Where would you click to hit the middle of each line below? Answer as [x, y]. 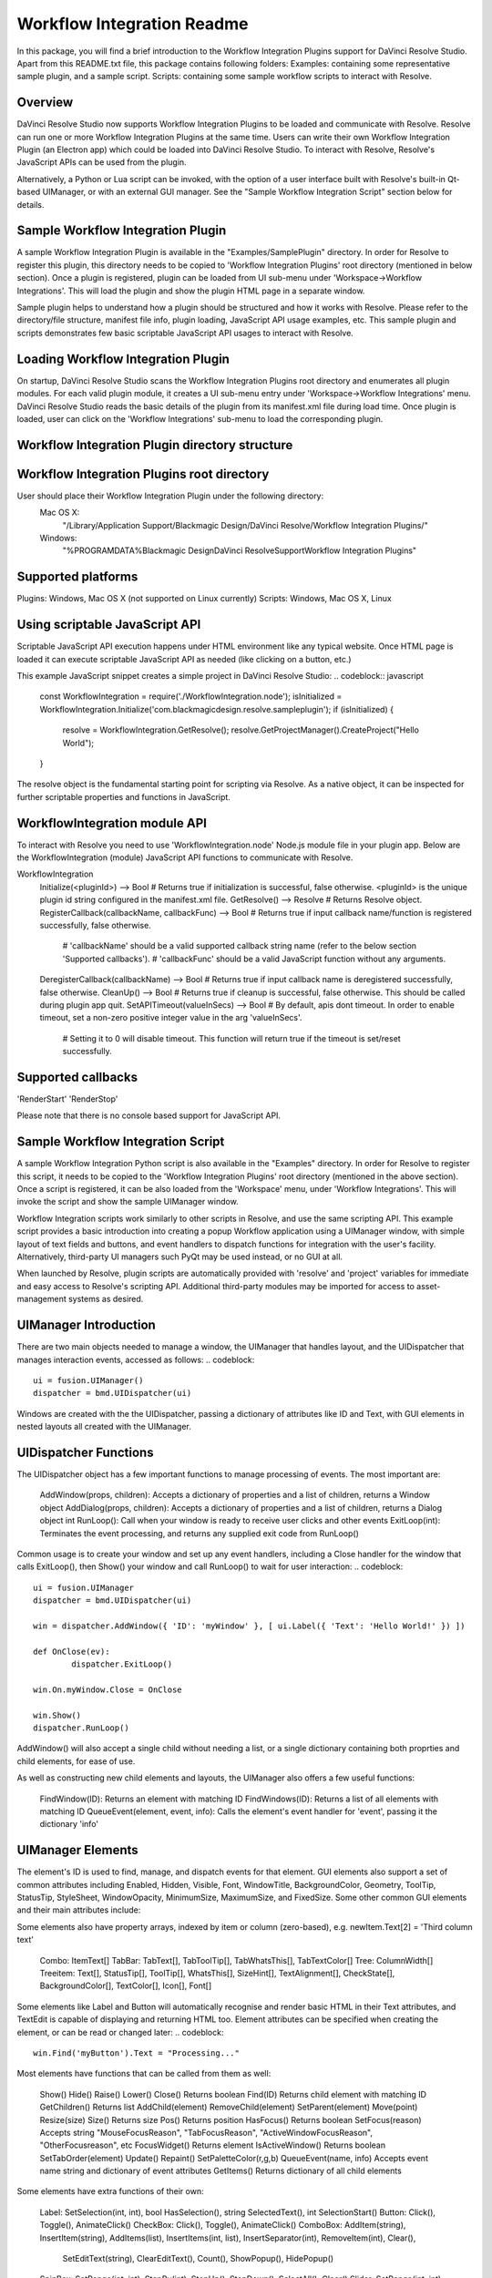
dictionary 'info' [69, 1824]
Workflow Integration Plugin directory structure [155, 445]
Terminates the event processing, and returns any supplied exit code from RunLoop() [199, 1533]
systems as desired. [106, 1299]
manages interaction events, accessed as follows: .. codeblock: [136, 1360]
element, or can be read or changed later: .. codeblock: [120, 2032]
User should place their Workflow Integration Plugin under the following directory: [170, 496]
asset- [428, 1286]
